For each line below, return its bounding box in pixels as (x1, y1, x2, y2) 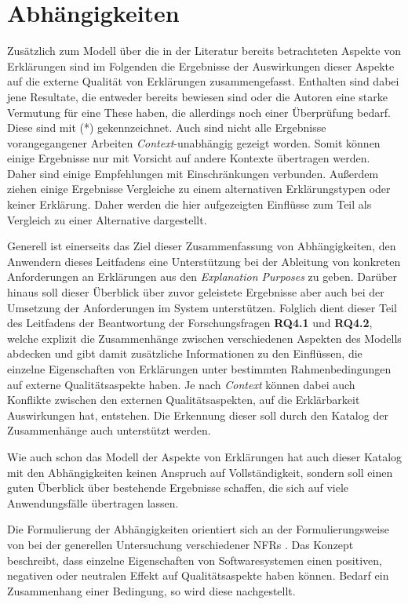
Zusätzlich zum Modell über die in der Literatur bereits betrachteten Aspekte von (7, 42, 401, 59)
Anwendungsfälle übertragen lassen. (7, 494, 179, 511)
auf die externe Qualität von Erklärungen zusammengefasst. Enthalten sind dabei (7, 73, 399, 89)
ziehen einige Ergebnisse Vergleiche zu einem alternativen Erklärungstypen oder (7, 180, 391, 197)
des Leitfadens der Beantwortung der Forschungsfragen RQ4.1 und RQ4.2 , (7, 315, 373, 331)
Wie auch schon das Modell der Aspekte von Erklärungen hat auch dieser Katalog (7, 448, 403, 464)
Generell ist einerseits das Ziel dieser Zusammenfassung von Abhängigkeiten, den (7, 238, 396, 254)
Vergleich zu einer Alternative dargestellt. (7, 211, 207, 227)
